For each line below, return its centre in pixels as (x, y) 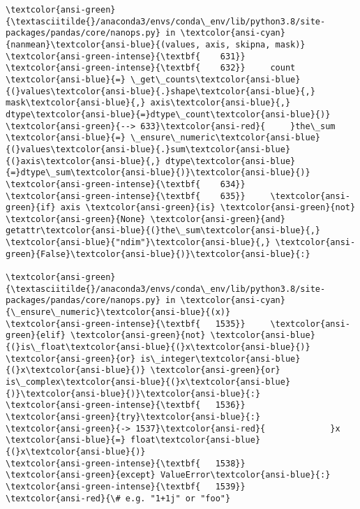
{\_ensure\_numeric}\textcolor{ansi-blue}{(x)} (118, 312)
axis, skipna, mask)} (255, 44)
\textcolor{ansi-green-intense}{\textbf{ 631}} (126, 56)
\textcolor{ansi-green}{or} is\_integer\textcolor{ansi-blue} (153, 359)
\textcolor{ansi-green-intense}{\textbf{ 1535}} (126, 324)
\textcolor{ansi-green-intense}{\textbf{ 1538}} (126, 463)
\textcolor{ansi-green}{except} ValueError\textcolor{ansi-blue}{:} (168, 475)
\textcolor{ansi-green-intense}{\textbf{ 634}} (126, 184)
